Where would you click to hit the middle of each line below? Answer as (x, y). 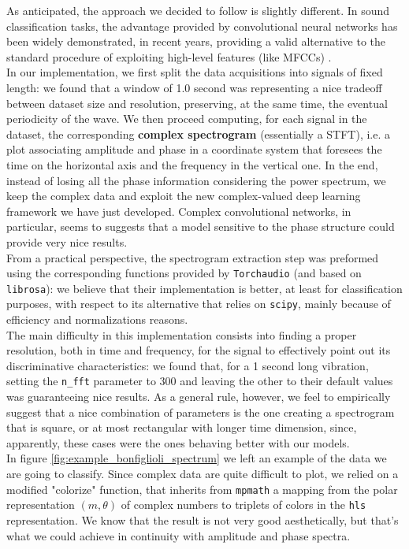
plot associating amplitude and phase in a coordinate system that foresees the (194, 149)
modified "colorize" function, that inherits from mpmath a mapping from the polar (202, 489)
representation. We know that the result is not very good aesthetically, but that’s (203, 519)
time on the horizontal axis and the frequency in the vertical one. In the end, (192, 164)
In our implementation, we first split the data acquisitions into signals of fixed (195, 72)
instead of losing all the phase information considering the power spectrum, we (196, 180)
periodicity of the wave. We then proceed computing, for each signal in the (187, 119)
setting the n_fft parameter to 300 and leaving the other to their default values (200, 381)
